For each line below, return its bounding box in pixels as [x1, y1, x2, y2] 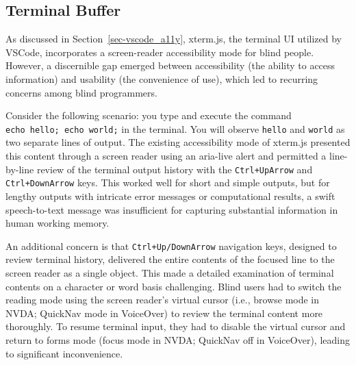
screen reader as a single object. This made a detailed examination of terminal [5, 265, 334, 279]
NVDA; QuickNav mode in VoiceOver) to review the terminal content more [5, 305, 323, 320]
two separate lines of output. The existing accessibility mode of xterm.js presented [5, 135, 351, 149]
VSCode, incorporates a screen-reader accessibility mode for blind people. [5, 45, 314, 59]
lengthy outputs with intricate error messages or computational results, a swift [5, 188, 335, 203]
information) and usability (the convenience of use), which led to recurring [5, 71, 318, 86]
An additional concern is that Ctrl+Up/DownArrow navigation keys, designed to [5, 238, 337, 253]
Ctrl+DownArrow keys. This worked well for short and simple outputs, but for [5, 175, 330, 190]
